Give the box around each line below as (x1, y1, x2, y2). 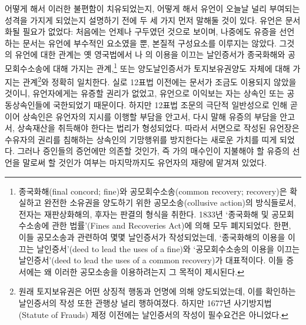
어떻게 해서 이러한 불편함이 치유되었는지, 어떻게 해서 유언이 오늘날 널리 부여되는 (5, 2, 300, 14)
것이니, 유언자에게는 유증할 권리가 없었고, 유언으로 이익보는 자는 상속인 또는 (5, 87, 284, 99)
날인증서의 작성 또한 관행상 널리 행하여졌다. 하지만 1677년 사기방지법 (18, 296, 272, 309)
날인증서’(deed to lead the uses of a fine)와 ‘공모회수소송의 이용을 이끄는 (36, 242, 300, 254)
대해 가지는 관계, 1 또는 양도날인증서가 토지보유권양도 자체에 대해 (52, 60, 290, 74)
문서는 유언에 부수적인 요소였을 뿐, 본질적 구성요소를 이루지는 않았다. (22, 36, 277, 49)
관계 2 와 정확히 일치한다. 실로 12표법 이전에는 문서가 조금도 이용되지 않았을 (22, 74, 297, 88)
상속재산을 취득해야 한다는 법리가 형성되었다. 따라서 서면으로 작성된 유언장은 (17, 122, 300, 134)
